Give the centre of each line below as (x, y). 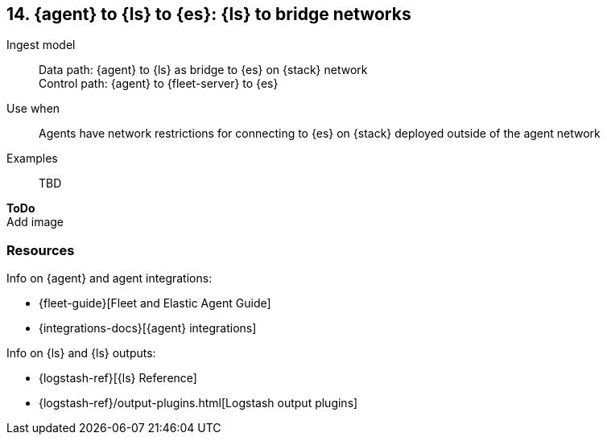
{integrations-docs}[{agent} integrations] (148, 328)
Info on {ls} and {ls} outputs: (81, 353)
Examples (32, 159)
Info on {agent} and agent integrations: (109, 278)
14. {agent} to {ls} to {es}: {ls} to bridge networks (209, 14)
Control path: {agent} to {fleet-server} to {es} (159, 84)
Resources (41, 250)
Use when (33, 109)
